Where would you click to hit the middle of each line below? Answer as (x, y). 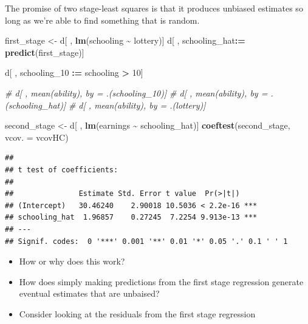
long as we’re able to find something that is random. (102, 20)
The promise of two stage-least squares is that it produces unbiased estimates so (154, 8)
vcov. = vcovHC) (37, 137)
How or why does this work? (72, 261)
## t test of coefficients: (62, 170)
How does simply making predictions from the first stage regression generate (161, 281)
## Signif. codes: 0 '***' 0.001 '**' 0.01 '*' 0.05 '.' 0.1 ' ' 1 (146, 241)
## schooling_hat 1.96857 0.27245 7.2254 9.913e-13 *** (131, 218)
